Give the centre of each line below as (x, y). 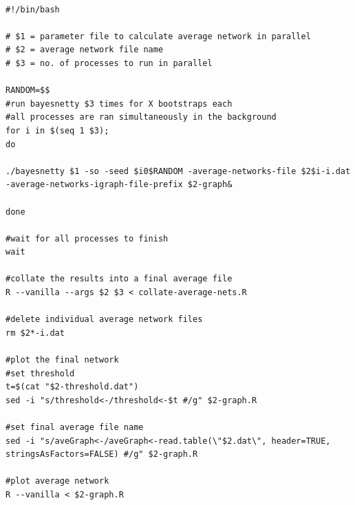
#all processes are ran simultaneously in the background (141, 117)
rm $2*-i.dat (35, 333)
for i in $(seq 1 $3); (57, 130)
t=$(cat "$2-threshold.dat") (72, 387)
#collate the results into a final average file (119, 279)
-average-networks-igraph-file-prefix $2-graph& (119, 185)
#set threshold (40, 373)
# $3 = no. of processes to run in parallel (109, 63)
